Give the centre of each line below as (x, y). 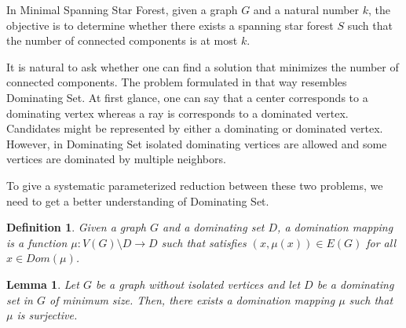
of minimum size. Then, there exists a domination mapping (192, 299)
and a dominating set (213, 227)
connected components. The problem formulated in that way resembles (177, 82)
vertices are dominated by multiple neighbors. (116, 159)
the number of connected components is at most (122, 40)
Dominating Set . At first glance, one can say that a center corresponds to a (187, 97)
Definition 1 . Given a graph (76, 227)
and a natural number (306, 9)
